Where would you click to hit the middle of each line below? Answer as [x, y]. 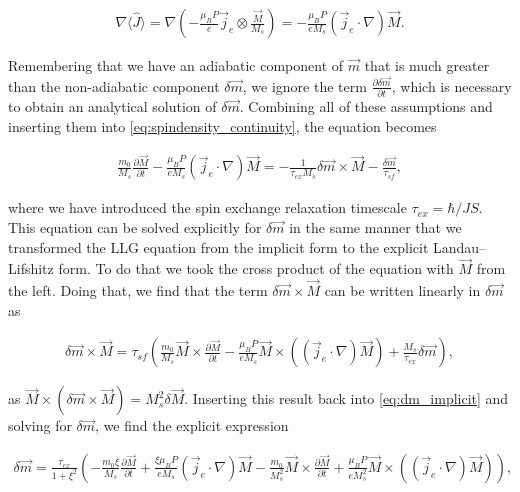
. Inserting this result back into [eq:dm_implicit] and [346, 398]
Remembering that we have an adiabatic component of [176, 65]
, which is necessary [451, 85]
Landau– [460, 246]
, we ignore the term [304, 85]
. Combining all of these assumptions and [366, 106]
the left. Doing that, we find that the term [138, 290]
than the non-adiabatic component [114, 85]
